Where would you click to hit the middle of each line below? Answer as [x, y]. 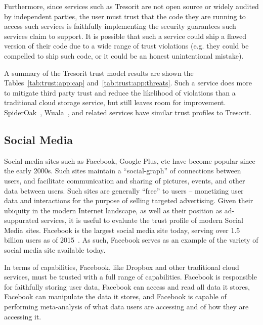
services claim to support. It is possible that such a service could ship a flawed [125, 36]
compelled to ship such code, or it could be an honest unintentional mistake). [124, 55]
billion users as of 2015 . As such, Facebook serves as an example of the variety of [131, 240]
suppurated [21, 220]
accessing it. [23, 316]
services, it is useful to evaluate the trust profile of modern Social [142, 220]
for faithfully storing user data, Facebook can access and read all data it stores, [127, 286]
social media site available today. [55, 250]
